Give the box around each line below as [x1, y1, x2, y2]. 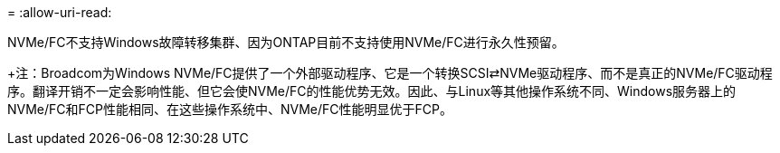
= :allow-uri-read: [7, 5, 112, 20]
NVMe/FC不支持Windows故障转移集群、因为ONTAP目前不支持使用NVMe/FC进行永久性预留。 [7, 34, 565, 50]
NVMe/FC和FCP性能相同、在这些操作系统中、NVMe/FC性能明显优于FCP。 [7, 101, 452, 117]
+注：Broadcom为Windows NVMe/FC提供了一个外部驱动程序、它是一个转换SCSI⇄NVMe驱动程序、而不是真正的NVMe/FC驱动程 [7, 65, 773, 81]
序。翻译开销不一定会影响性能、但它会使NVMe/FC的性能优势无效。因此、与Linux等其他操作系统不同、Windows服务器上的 [7, 83, 737, 99]
